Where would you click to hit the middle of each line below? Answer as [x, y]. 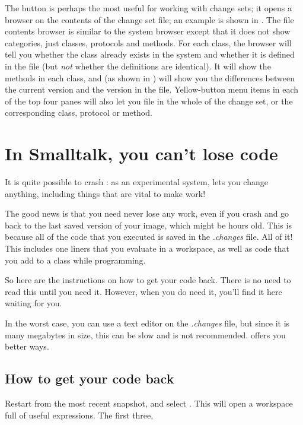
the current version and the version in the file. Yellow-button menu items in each [152, 89]
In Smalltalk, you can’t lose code [141, 153]
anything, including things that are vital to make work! [105, 193]
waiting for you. [34, 303]
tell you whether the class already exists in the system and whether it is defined [150, 54]
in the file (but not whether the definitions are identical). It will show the [138, 66]
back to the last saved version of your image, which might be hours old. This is [148, 225]
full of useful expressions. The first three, [79, 415]
